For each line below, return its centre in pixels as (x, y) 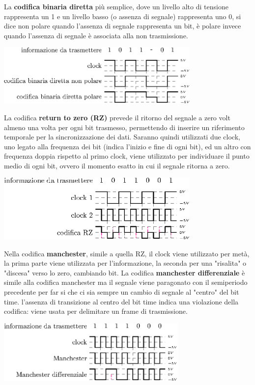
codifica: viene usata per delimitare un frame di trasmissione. (96, 311)
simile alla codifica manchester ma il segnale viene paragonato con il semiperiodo (126, 282)
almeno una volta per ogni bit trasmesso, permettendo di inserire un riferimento (124, 127)
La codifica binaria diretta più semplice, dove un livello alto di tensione (116, 6)
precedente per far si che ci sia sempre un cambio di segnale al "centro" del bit (122, 291)
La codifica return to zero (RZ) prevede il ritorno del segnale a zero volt (117, 117)
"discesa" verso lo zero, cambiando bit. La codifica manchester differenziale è (125, 272)
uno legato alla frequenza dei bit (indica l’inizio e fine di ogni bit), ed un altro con (127, 146)
